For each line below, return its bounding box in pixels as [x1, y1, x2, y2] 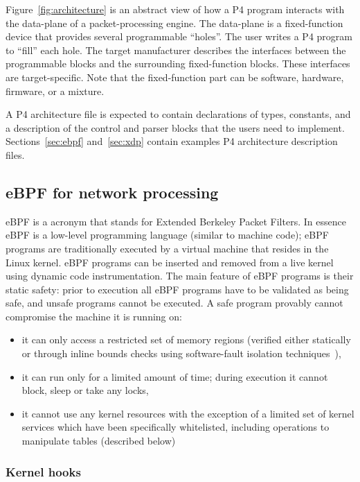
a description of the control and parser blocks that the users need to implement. [6, 120, 345, 135]
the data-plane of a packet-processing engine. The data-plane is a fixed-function [6, 15, 343, 30]
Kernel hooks [6, 463, 81, 480]
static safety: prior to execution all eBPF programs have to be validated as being [6, 282, 349, 296]
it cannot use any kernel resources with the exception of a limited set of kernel [21, 406, 354, 420]
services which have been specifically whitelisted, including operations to [21, 420, 330, 434]
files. [6, 147, 25, 162]
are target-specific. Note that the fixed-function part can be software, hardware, [6, 69, 344, 84]
